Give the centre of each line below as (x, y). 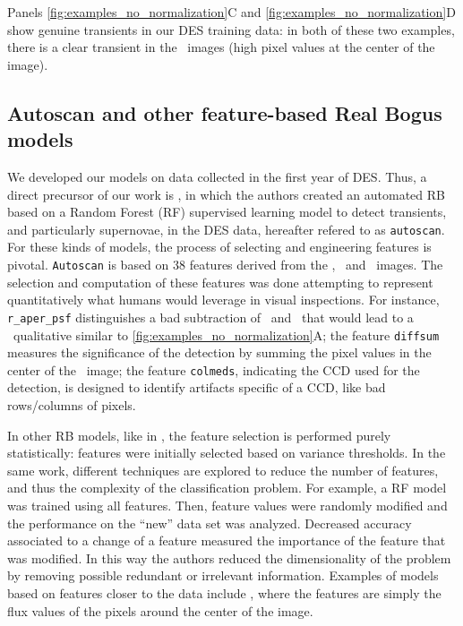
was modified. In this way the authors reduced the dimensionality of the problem (229, 557)
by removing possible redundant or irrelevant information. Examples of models (223, 575)
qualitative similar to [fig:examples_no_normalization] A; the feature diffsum (226, 334)
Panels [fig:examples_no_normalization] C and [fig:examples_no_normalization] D (231, 12)
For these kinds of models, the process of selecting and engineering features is (219, 247)
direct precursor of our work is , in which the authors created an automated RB (226, 194)
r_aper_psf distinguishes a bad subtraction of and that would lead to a (210, 317)
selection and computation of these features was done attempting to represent (220, 282)
